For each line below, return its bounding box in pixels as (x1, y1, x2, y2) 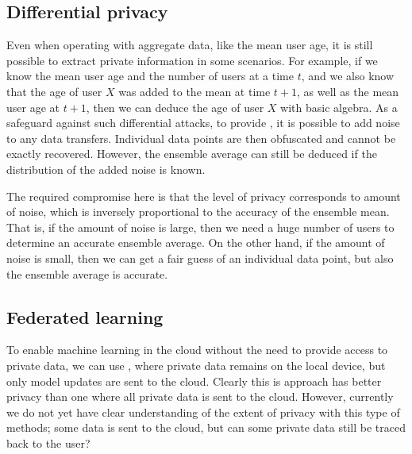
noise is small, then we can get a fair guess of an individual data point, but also (6, 249, 394, 266)
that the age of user (6, 83, 102, 99)
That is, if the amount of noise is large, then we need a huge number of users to (6, 218, 395, 235)
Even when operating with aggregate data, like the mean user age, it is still (6, 37, 373, 53)
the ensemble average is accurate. (6, 265, 168, 282)
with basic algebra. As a (280, 98, 398, 115)
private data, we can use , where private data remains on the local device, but (6, 356, 386, 373)
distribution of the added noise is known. (6, 160, 206, 177)
